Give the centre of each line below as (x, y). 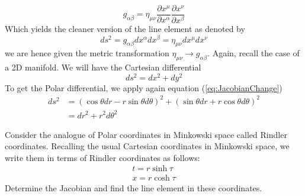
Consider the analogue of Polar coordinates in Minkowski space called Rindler (146, 134)
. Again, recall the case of (253, 53)
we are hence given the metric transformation (87, 53)
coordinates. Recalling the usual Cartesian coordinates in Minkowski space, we (147, 146)
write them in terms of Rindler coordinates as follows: (102, 157)
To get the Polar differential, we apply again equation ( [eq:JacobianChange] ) (144, 87)
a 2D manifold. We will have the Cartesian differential (103, 67)
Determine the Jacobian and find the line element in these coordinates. (134, 188)
